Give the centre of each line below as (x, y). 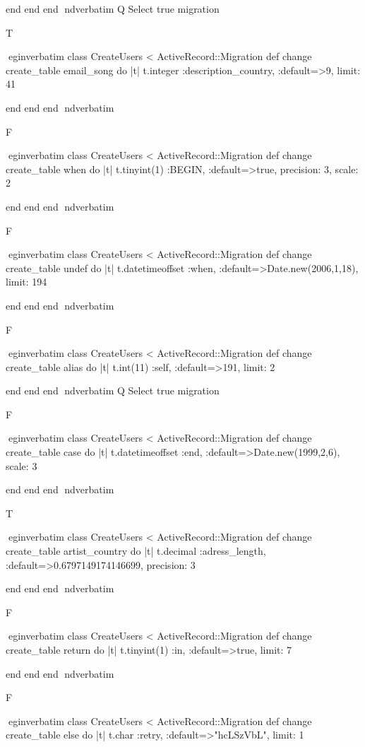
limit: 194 (26, 282)
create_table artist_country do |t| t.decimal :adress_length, (136, 551)
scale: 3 (22, 465)
